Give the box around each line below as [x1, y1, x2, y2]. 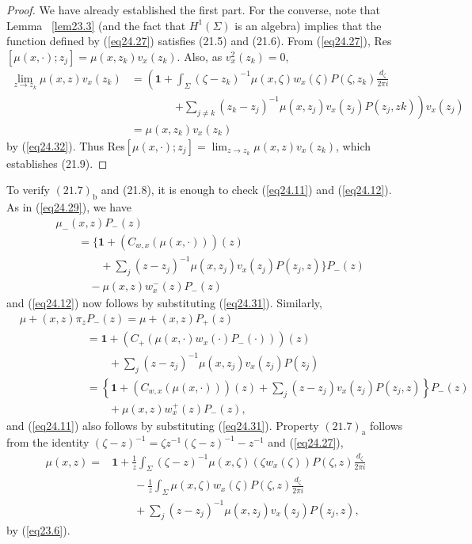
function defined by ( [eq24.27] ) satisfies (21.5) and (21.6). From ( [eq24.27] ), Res [6, 32, 392, 49]
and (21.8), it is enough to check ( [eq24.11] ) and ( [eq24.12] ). [101, 181, 392, 198]
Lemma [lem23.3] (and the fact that [6, 17, 186, 33]
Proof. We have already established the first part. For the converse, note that [6, 2, 380, 17]
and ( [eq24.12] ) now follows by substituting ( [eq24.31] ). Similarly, [6, 295, 322, 311]
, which [336, 137, 371, 154]
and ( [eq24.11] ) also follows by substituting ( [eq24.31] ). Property [6, 417, 319, 433]
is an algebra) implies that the [234, 17, 382, 33]
